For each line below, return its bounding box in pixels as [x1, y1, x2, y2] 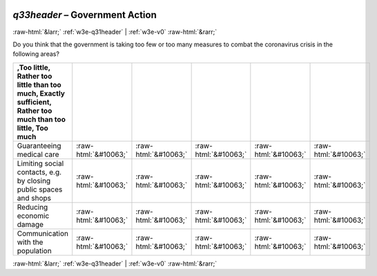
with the [17, 237, 43, 247]
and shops [17, 193, 52, 203]
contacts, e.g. [17, 167, 62, 176]
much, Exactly [17, 89, 66, 98]
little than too [17, 80, 61, 89]
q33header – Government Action [12, 9, 157, 21]
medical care [17, 149, 59, 159]
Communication [17, 228, 69, 238]
